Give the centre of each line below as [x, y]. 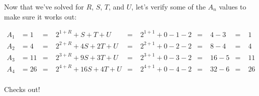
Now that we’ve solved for [44, 6]
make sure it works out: [40, 16]
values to [233, 6]
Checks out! [22, 89]
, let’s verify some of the [168, 6]
